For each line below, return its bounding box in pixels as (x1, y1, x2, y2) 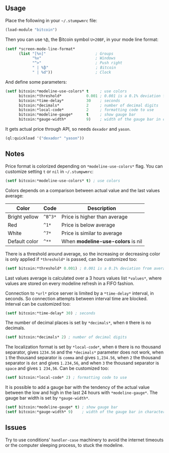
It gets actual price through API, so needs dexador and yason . (5, 126, 131, 132)
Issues (5, 423, 27, 432)
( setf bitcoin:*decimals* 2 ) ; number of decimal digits (5, 335, 127, 340)
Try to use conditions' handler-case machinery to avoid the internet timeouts (5, 436, 164, 443)
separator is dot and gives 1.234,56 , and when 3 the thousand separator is (5, 360, 159, 366)
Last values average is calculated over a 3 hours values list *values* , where (5, 275, 162, 281)
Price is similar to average (61, 230, 122, 237)
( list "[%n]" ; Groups (18, 51, 114, 56)
